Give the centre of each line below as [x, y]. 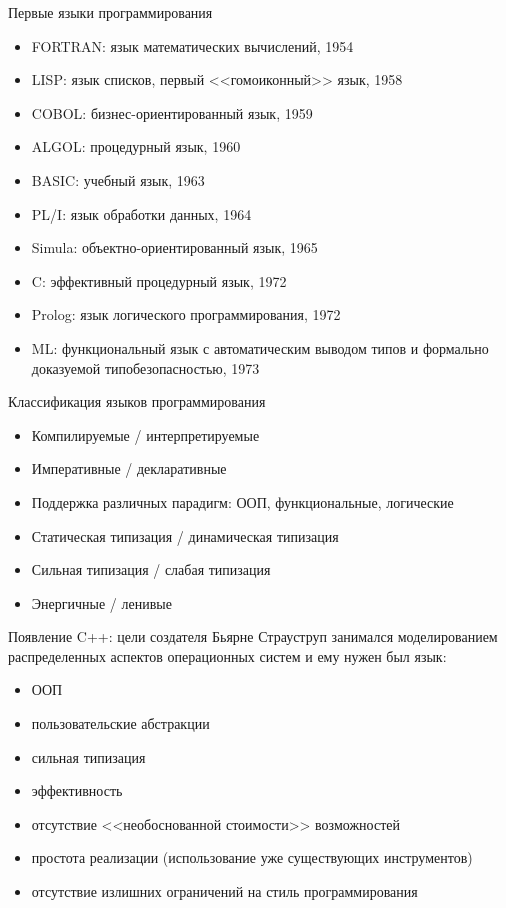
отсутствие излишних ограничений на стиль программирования [224, 891]
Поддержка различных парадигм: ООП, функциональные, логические [242, 501]
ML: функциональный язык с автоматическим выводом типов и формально [260, 347]
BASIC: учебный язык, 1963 [118, 179]
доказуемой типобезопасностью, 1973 [145, 367]
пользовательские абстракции [120, 723]
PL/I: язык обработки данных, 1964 [141, 213]
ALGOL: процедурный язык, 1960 [136, 146]
